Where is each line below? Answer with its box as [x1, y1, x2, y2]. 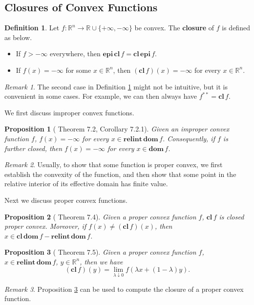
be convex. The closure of [134, 22, 214, 33]
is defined [222, 22, 250, 33]
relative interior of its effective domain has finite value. [4, 178, 168, 189]
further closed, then [4, 143, 63, 153]
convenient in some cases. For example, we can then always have [4, 91, 197, 101]
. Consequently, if [162, 133, 215, 143]
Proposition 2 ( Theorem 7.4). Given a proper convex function [4, 211, 196, 221]
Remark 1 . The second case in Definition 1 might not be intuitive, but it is [4, 81, 228, 91]
